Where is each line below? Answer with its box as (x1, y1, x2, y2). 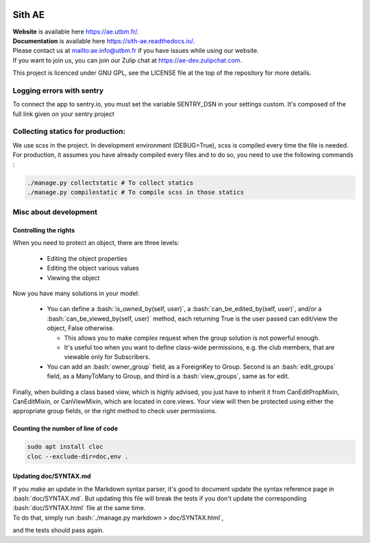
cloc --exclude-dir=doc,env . (27, 452, 129, 460)
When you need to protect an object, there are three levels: (12, 239, 180, 247)
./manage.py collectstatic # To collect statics (27, 178, 194, 187)
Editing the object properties (47, 254, 127, 262)
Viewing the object (47, 273, 100, 281)
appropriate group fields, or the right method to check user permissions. (12, 407, 217, 415)
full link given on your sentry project (12, 110, 114, 118)
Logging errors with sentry (12, 86, 104, 95)
